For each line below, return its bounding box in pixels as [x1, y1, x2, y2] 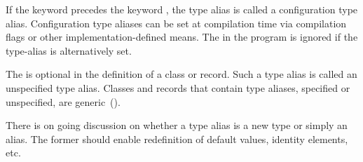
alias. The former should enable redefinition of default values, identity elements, [6, 131, 348, 146]
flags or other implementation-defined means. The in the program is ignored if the [6, 29, 358, 44]
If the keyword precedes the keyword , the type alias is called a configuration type [6, 2, 358, 16]
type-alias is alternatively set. [6, 43, 132, 58]
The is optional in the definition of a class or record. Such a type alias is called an [6, 67, 357, 81]
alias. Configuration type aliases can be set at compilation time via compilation [6, 15, 347, 30]
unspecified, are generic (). [6, 94, 121, 109]
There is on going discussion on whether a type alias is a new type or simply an [6, 118, 348, 133]
